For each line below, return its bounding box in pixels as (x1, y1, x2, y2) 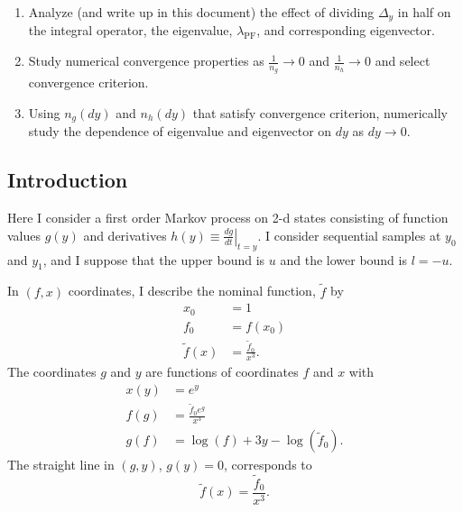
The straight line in (7, 455, 115, 474)
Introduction (7, 166, 128, 194)
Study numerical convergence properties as (28, 51, 264, 70)
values (7, 225, 42, 244)
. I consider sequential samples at (257, 225, 441, 244)
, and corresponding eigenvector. (256, 21, 435, 40)
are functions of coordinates (145, 362, 299, 381)
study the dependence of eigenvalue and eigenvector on (28, 122, 332, 141)
